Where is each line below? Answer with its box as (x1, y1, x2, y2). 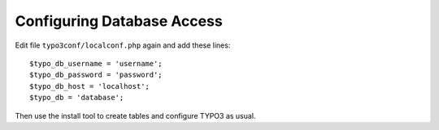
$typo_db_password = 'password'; (29, 70, 163, 80)
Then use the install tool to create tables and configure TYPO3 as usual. (15, 111, 256, 120)
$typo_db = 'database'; (29, 93, 124, 103)
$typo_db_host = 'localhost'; (29, 82, 150, 90)
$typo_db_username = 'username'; (29, 59, 163, 68)
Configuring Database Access (15, 12, 223, 30)
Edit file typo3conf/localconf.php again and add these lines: (15, 40, 231, 50)
